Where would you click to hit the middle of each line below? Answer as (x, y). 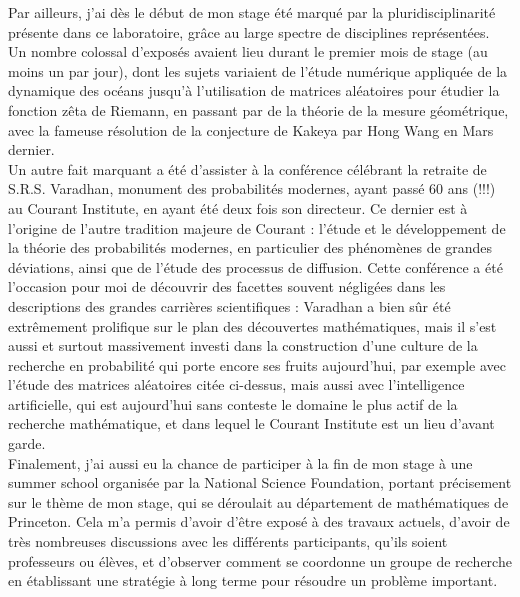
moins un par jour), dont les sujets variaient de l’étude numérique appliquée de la (258, 70)
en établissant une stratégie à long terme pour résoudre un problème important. (253, 580)
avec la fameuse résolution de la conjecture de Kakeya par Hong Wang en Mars (251, 129)
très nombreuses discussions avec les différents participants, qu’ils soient (228, 541)
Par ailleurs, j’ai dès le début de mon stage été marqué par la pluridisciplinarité (252, 12)
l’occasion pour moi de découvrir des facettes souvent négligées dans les (227, 286)
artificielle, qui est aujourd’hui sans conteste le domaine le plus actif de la (233, 403)
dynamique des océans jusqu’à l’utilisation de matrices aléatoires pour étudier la (254, 90)
